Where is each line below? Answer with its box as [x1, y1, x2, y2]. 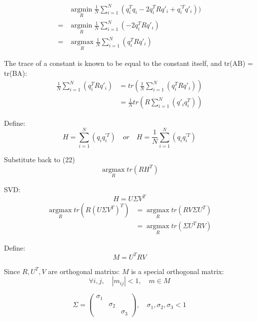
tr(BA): [4, 67, 27, 78]
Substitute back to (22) [4, 154, 75, 165]
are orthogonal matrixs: [48, 266, 120, 276]
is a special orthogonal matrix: [131, 266, 224, 276]
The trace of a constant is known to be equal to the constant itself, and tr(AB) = [4, 58, 253, 68]
